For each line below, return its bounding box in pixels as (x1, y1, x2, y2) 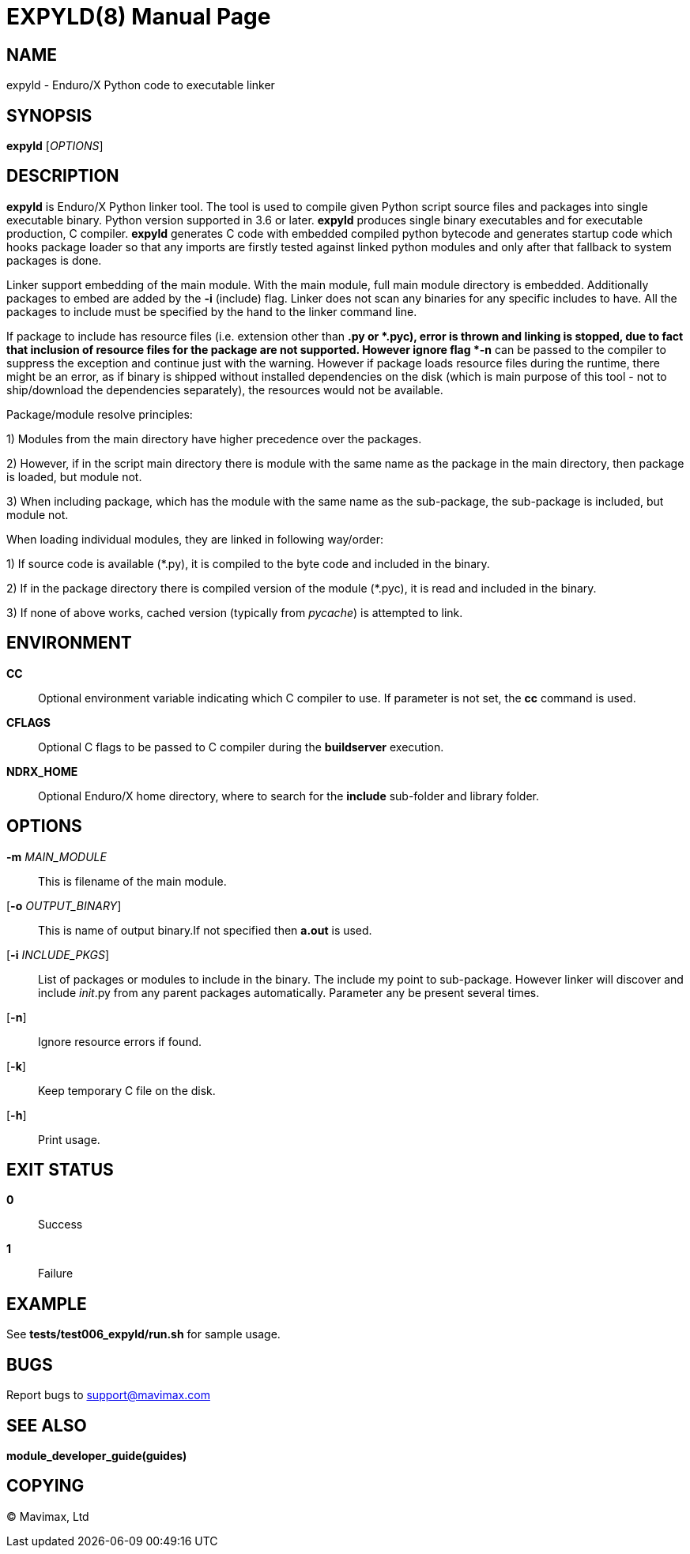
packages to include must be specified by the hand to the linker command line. (6, 304, 417, 318)
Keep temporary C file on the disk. (38, 1083, 216, 1097)
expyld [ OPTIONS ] (6, 139, 104, 153)
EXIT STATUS (6, 1159, 114, 1180)
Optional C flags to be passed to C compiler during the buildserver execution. (38, 739, 444, 754)
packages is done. (6, 253, 102, 267)
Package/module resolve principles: (6, 407, 193, 421)
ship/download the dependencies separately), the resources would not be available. (6, 382, 443, 397)
